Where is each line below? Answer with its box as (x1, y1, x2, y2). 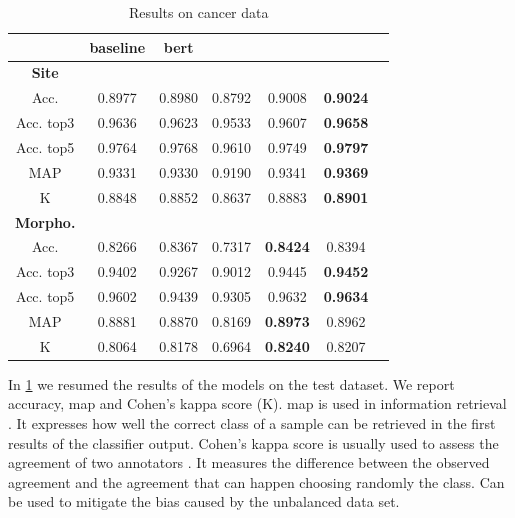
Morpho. (15, 211, 76, 232)
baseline (89, 36, 146, 57)
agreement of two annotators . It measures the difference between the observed (8, 452, 490, 473)
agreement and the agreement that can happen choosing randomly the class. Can (8, 471, 505, 492)
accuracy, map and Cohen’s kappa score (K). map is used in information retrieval (8, 393, 507, 414)
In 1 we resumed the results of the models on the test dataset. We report (8, 373, 455, 394)
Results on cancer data (128, 2, 269, 22)
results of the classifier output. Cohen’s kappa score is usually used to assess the (8, 432, 499, 453)
